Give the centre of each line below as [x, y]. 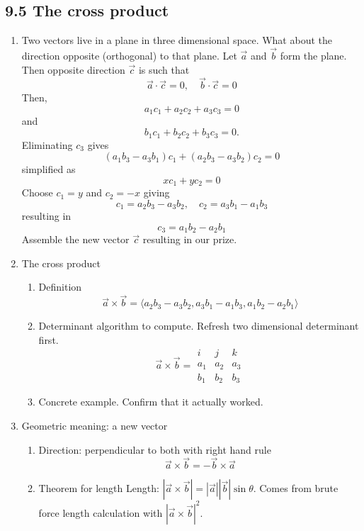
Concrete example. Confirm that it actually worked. [151, 402]
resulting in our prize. [190, 239]
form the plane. [313, 56]
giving [157, 192]
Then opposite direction [73, 69]
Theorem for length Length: [99, 488]
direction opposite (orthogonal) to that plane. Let [129, 56]
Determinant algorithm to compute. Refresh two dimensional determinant [199, 326]
